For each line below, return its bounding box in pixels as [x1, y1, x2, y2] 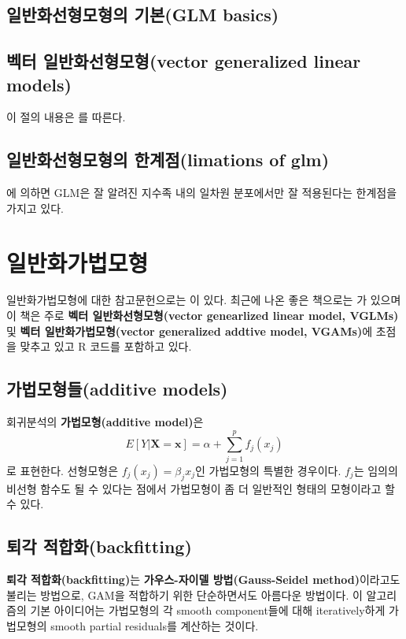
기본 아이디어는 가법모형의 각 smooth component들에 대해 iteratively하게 [30, 602, 386, 619]
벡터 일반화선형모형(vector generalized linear [6, 49, 361, 73]
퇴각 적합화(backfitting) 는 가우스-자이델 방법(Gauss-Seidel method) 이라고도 [6, 570, 400, 587]
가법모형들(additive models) [6, 377, 228, 401]
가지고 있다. [6, 199, 64, 216]
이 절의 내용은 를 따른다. [6, 109, 126, 125]
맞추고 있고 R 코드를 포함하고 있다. [20, 338, 192, 355]
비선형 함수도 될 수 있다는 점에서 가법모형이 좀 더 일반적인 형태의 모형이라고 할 [6, 480, 395, 496]
